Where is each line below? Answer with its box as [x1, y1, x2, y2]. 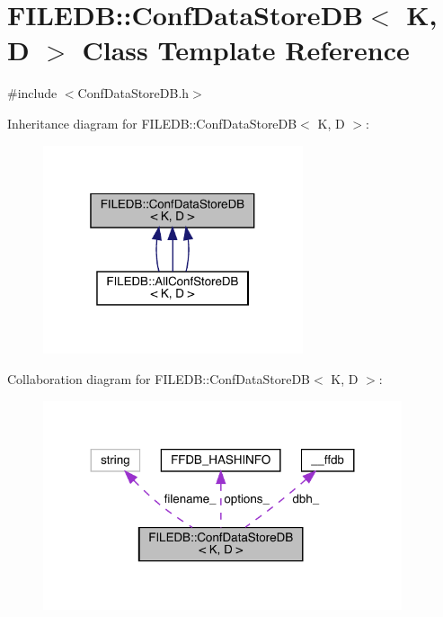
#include [7, 84, 58, 103]
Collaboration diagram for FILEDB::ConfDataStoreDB [7, 369, 310, 388]
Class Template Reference [82, 31, 410, 68]
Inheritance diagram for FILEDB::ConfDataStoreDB [7, 113, 297, 132]
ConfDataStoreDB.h [77, 84, 190, 103]
